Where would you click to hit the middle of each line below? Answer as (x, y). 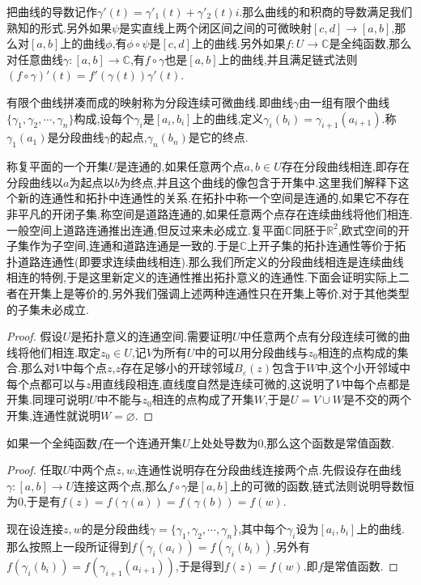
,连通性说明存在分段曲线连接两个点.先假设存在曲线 (268, 470)
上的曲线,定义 (228, 118)
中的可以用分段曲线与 (251, 352)
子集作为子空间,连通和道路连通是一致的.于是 (123, 246)
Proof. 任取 (35, 470)
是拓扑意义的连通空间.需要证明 (152, 336)
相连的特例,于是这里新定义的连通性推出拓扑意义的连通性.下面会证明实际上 (202, 277)
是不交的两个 (377, 399)
